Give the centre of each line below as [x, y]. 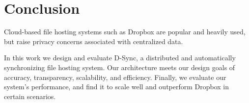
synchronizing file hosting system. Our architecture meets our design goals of [120, 67]
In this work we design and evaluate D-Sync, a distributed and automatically [120, 58]
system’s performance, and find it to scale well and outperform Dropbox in [117, 87]
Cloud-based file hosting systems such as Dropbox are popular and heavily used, [125, 32]
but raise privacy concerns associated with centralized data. [94, 41]
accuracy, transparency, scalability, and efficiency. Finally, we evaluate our [115, 77]
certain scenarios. [30, 96]
